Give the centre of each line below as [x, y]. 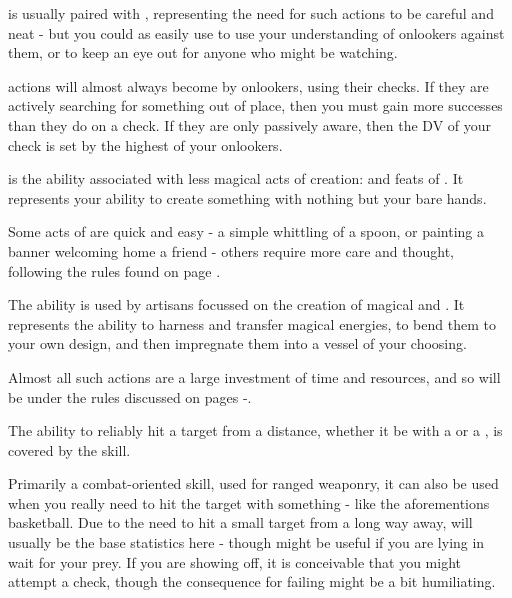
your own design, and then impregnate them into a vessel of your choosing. [237, 343]
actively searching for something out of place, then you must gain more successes [255, 105]
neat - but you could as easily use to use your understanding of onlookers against [256, 32]
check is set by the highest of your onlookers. [145, 144]
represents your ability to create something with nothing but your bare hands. [247, 197]
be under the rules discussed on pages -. [130, 396]
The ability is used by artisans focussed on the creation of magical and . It [236, 304]
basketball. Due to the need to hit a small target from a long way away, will [240, 522]
